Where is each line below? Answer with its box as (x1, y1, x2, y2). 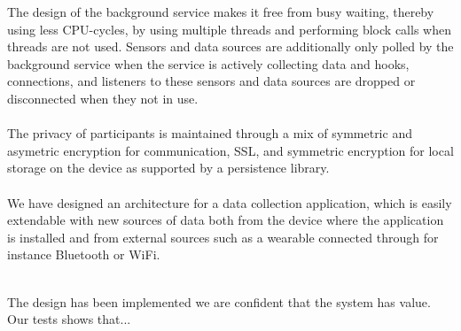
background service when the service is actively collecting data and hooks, (7, 54, 410, 73)
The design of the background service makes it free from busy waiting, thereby (7, 3, 434, 20)
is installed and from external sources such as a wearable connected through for (7, 227, 439, 246)
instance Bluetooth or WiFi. (7, 245, 160, 264)
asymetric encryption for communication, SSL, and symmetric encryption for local (7, 141, 454, 159)
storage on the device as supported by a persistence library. (7, 158, 330, 177)
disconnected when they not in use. (7, 89, 199, 107)
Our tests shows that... (7, 310, 131, 328)
